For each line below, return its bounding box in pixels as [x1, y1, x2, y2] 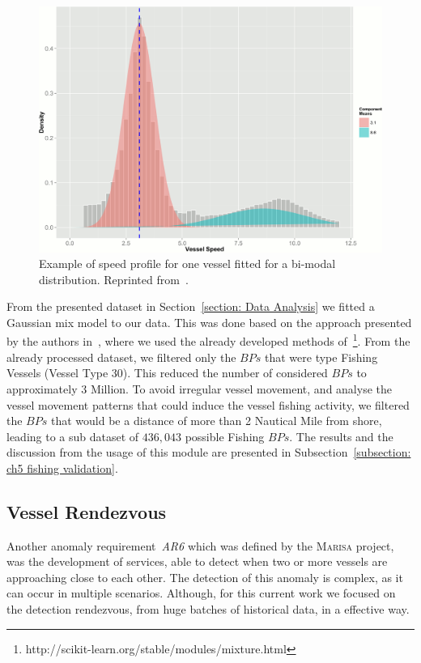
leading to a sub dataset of [6, 427, 139, 444]
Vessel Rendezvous [6, 499, 167, 524]
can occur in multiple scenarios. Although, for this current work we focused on [6, 584, 396, 601]
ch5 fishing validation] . [6, 459, 118, 476]
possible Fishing [185, 427, 265, 444]
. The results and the [289, 427, 393, 444]
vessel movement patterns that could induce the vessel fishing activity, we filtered [6, 396, 410, 413]
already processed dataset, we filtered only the [6, 348, 236, 365]
